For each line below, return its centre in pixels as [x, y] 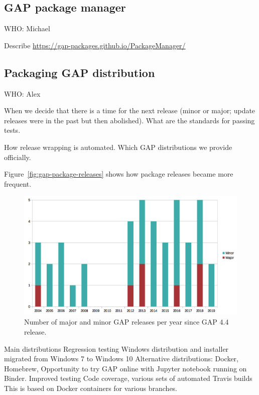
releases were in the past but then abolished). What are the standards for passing [129, 120]
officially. [18, 157]
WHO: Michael [27, 28]
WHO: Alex [22, 93]
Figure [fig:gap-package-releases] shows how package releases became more [119, 174]
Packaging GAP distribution [80, 72]
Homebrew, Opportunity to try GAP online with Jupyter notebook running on [125, 368]
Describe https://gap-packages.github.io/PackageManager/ [95, 45]
